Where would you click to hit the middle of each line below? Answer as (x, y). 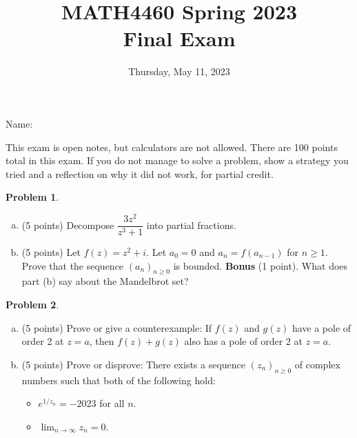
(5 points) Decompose (68, 225)
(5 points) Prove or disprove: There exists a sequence (134, 364)
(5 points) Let (51, 252)
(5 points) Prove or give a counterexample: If (117, 327)
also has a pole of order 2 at (243, 341)
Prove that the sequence (73, 265)
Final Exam (179, 38)
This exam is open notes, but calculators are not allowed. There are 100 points (172, 147)
